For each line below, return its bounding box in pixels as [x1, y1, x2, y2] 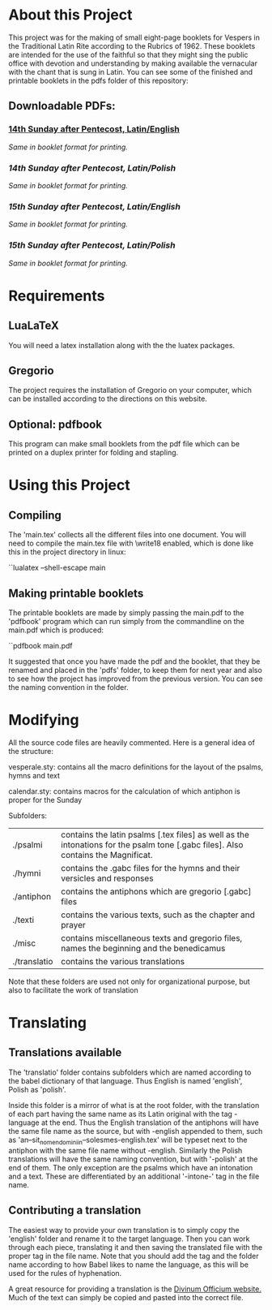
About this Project [8, 6, 133, 24]
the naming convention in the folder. [8, 682, 129, 692]
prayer [60, 919, 87, 930]
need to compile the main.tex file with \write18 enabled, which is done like [8, 538, 253, 549]
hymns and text [8, 770, 61, 780]
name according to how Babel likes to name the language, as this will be [8, 1260, 249, 1269]
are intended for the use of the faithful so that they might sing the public [8, 50, 249, 59]
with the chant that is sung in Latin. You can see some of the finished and [8, 67, 253, 76]
